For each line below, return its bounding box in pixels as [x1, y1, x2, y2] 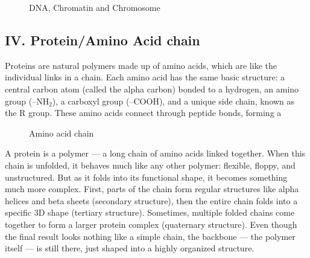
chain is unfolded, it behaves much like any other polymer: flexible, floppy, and [5, 158, 296, 171]
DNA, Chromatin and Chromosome [29, 1, 160, 13]
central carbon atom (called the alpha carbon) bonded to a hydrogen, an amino [5, 82, 299, 95]
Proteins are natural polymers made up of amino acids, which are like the [5, 59, 277, 71]
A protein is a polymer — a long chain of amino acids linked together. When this [5, 147, 306, 160]
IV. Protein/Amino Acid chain [5, 30, 200, 49]
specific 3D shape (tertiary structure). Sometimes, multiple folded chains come [5, 206, 295, 219]
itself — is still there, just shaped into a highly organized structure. [5, 242, 255, 254]
